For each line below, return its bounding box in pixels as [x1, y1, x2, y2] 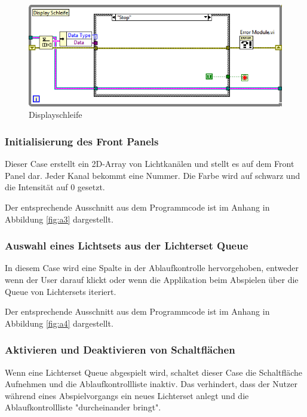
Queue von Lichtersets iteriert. [5, 285, 116, 297]
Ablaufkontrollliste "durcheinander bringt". [5, 401, 161, 413]
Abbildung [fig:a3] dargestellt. [5, 212, 113, 225]
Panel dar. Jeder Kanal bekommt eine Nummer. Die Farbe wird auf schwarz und [5, 169, 300, 181]
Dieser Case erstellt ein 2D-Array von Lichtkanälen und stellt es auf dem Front [5, 157, 294, 170]
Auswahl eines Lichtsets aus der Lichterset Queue [5, 238, 248, 253]
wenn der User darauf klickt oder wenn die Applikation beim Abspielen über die [5, 273, 299, 286]
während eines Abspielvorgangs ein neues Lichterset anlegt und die [5, 389, 249, 401]
